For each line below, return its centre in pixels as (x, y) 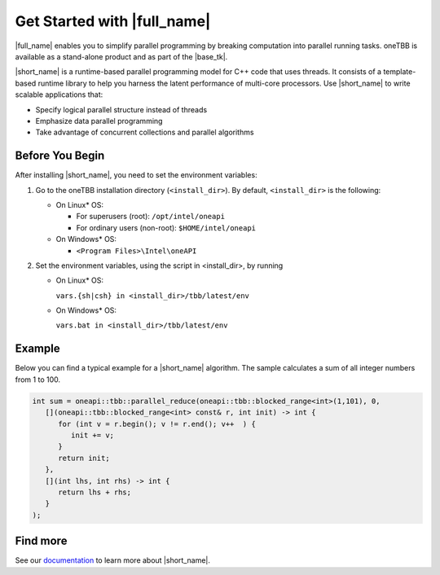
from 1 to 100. (38, 380)
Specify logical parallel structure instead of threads (121, 109)
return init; (84, 458)
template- (400, 72)
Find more (41, 541)
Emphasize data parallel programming (99, 121)
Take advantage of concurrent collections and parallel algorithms (145, 132)
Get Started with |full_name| (113, 21)
